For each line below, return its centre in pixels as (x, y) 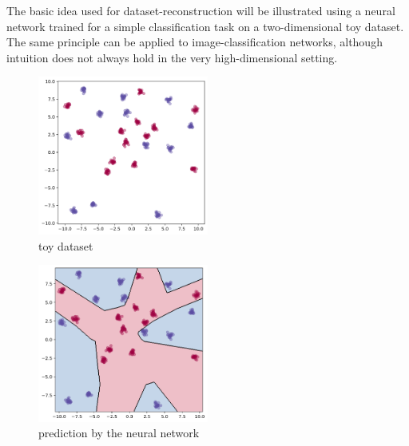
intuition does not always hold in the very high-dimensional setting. (172, 57)
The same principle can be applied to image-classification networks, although (195, 42)
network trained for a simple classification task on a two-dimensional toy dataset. (205, 26)
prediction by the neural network (119, 433)
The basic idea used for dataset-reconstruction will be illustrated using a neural (201, 10)
